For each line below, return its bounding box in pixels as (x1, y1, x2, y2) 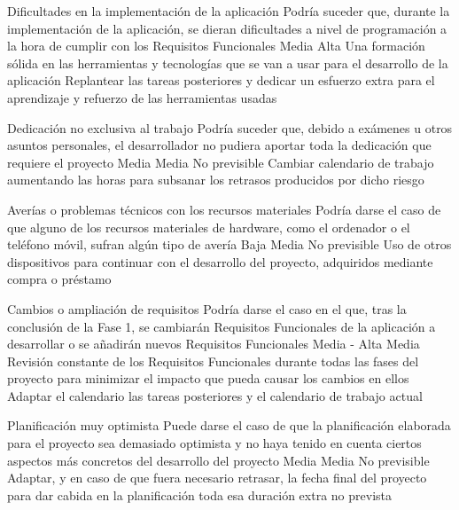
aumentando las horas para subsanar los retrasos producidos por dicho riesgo (7, 170, 424, 189)
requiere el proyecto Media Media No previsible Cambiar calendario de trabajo (7, 153, 434, 171)
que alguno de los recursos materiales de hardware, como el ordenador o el (7, 217, 410, 236)
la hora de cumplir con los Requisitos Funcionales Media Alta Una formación (7, 36, 425, 55)
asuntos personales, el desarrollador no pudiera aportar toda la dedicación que (7, 136, 432, 154)
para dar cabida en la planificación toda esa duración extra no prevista (7, 485, 392, 504)
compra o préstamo (7, 270, 112, 288)
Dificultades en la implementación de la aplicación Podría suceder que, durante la (7, 2, 450, 20)
